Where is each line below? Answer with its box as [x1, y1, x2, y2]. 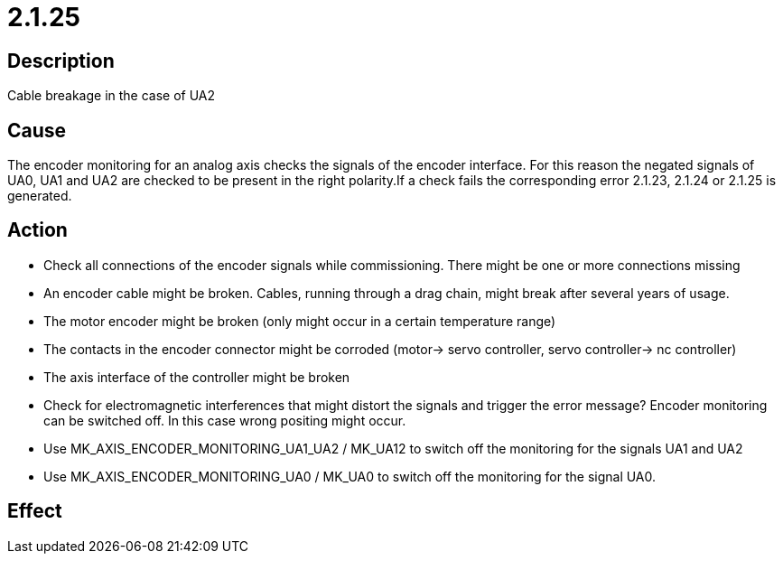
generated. [7, 188, 72, 204]
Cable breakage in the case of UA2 [7, 88, 216, 104]
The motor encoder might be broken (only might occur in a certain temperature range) [43, 313, 556, 329]
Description [7, 49, 115, 72]
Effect [7, 500, 62, 523]
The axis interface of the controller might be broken [43, 369, 350, 385]
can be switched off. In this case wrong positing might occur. [43, 412, 406, 428]
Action [7, 219, 68, 242]
